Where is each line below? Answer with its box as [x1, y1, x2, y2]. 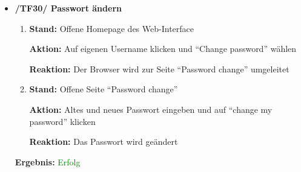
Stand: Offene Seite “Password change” [29, 83, 178, 95]
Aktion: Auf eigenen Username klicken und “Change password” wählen [29, 42, 297, 55]
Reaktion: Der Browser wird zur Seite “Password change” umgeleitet [29, 62, 289, 75]
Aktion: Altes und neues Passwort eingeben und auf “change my [29, 103, 273, 115]
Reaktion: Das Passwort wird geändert [29, 135, 178, 148]
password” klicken [29, 115, 96, 127]
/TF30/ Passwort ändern [15, 2, 122, 14]
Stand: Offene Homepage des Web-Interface [29, 22, 194, 34]
